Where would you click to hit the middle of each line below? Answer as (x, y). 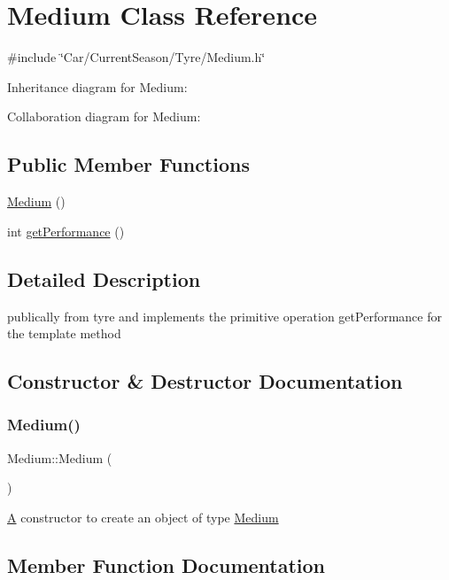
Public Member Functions (128, 164)
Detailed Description (104, 278)
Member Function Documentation (166, 565)
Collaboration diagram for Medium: (104, 116)
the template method (64, 333)
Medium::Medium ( (60, 457)
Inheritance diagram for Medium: (97, 86)
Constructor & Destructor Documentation (205, 381)
